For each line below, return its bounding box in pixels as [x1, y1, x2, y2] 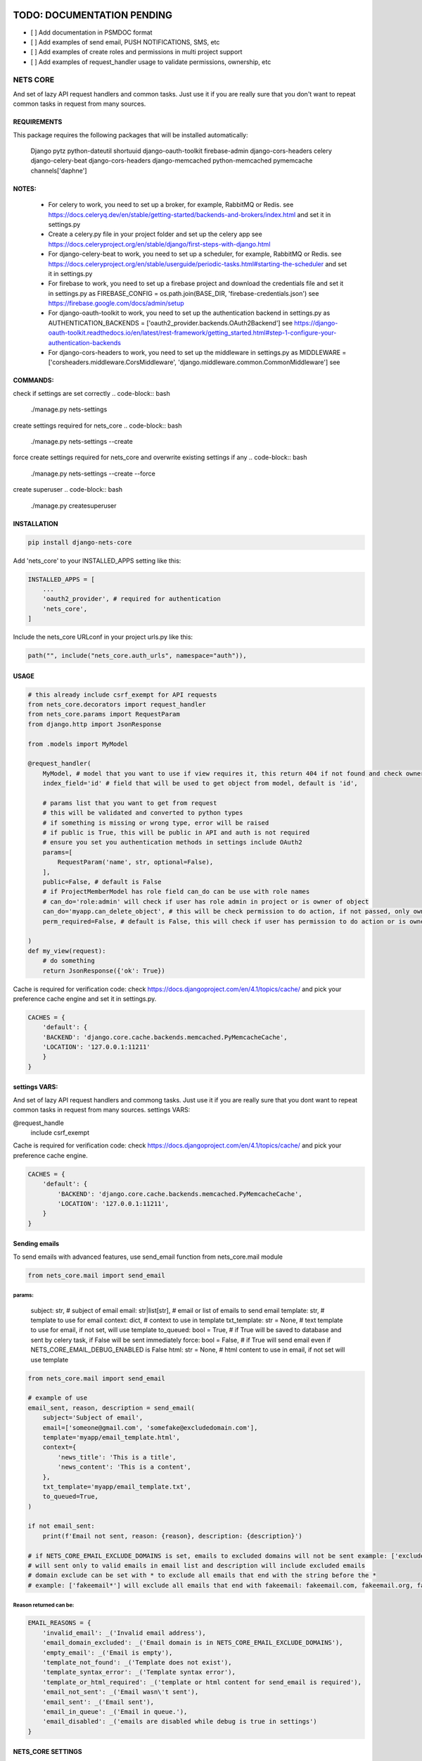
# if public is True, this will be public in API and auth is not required [42, 828, 310, 837]
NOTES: [13, 184, 37, 193]
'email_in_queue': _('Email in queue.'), [42, 1707, 188, 1715]
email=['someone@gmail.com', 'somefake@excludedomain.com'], [42, 1424, 258, 1431]
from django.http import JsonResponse [27, 720, 162, 728]
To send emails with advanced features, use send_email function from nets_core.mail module [13, 1252, 283, 1261]
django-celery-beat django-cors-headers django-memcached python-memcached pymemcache [30, 156, 313, 165]
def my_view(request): [27, 947, 106, 954]
